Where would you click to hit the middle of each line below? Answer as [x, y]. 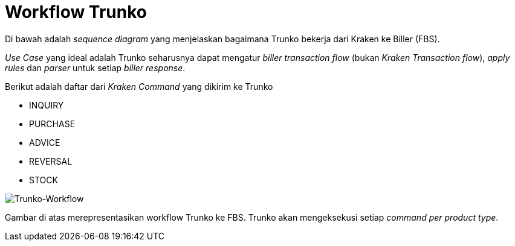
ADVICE [45, 142]
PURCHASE [52, 124]
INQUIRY [47, 105]
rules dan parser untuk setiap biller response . [95, 68]
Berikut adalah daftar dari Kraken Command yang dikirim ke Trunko [139, 86]
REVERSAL [51, 161]
